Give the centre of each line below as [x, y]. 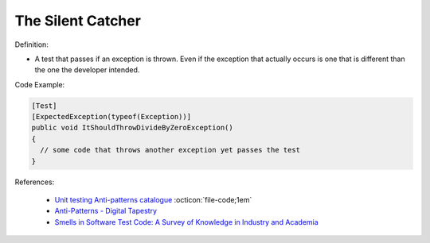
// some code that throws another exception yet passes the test [170, 150]
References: [35, 182]
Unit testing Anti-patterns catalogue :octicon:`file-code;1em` [153, 200]
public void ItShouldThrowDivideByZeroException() [133, 128]
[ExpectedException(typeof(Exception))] [111, 117]
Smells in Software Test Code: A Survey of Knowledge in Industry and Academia [186, 222]
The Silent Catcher [78, 21]
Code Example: [40, 84]
